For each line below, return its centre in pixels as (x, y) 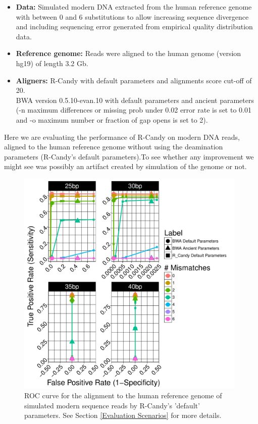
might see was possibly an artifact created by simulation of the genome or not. (125, 166)
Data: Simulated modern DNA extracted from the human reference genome (134, 7)
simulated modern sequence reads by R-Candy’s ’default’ (112, 405)
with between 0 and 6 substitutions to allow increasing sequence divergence (132, 16)
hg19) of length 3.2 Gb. (52, 63)
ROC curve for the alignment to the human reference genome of (123, 395)
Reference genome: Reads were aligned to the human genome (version (128, 53)
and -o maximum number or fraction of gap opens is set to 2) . (112, 119)
